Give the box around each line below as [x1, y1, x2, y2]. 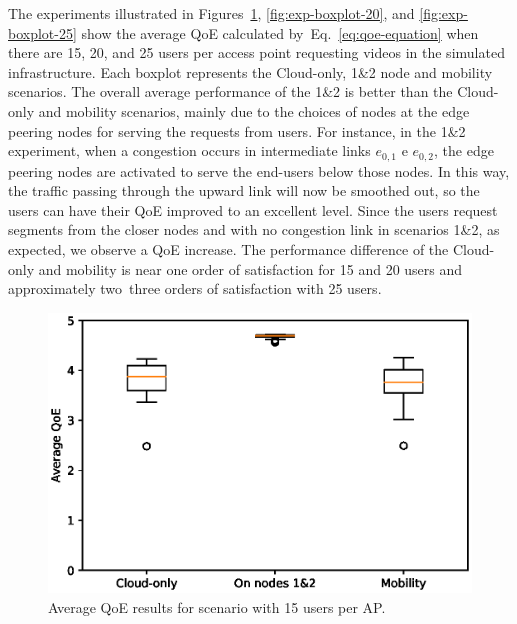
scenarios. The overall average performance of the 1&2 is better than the [8, 81, 453, 102]
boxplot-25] [8, 22, 77, 43]
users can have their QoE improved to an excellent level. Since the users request [8, 199, 498, 220]
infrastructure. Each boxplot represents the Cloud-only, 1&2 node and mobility [8, 61, 493, 82]
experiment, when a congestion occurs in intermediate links [8, 140, 371, 161]
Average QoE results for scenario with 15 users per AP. [48, 596, 386, 617]
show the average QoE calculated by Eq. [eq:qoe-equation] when [81, 22, 479, 43]
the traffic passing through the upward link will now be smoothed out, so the [8, 180, 480, 201]
